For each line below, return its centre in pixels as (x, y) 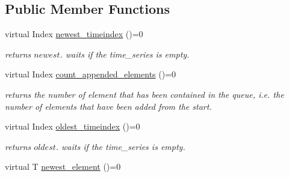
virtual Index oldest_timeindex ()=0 (73, 126)
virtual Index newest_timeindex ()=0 (74, 34)
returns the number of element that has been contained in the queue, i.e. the (144, 94)
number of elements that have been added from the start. (108, 106)
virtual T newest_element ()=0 (63, 166)
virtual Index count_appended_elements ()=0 (91, 74)
